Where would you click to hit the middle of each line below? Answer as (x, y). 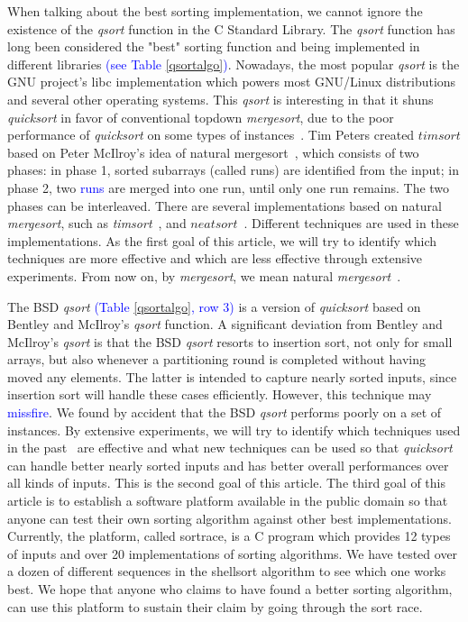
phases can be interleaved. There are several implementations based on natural (225, 205)
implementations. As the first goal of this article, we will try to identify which (222, 240)
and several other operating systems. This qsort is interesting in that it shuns (220, 99)
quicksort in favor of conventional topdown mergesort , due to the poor (201, 117)
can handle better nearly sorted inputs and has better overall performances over (228, 465)
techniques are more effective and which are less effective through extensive (215, 258)
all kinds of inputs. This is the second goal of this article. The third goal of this (226, 483)
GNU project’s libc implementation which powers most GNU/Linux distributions (232, 82)
